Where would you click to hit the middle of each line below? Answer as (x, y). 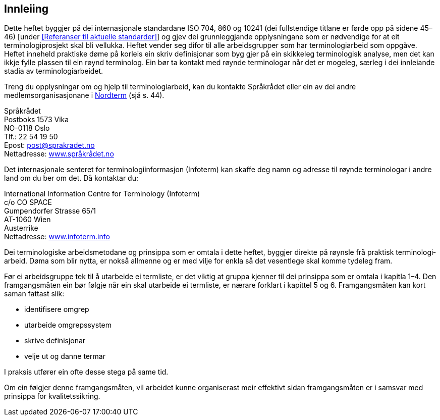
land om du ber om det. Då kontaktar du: (71, 178)
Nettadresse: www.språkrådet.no (59, 154)
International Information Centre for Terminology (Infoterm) (102, 194)
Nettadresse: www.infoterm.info (57, 237)
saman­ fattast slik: (34, 294)
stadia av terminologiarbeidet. (54, 71)
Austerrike (21, 228)
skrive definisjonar (55, 341)
